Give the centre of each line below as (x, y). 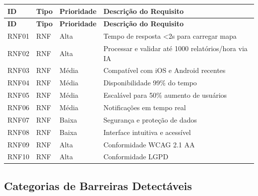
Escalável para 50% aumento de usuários (165, 95)
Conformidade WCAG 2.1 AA (149, 144)
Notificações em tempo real (145, 107)
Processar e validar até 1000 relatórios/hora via (175, 48)
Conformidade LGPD (136, 157)
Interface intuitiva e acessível (147, 132)
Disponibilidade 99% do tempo (150, 83)
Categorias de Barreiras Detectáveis (98, 185)
